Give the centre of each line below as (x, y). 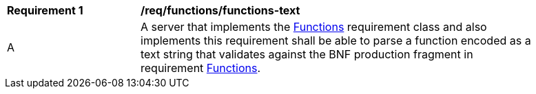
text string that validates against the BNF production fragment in (307, 54)
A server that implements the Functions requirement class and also (314, 27)
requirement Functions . (201, 68)
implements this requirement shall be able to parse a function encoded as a (336, 40)
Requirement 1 (45, 10)
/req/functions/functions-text (220, 10)
